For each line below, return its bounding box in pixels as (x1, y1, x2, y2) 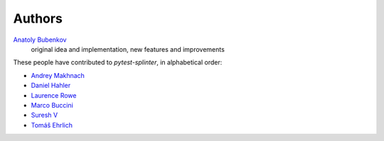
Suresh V (31, 111, 58, 120)
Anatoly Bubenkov (13, 35, 67, 44)
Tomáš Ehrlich (31, 120, 73, 129)
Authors (13, 11, 63, 26)
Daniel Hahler (31, 81, 71, 90)
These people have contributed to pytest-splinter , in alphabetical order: (13, 58, 223, 67)
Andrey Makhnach (31, 71, 85, 79)
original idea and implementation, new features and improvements (31, 45, 225, 53)
